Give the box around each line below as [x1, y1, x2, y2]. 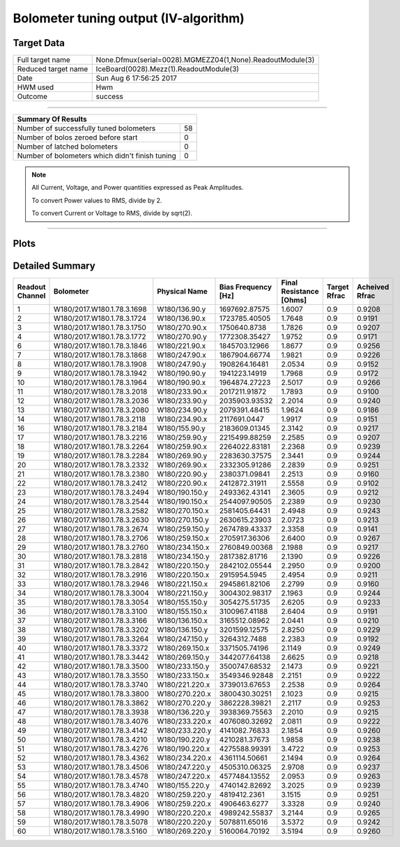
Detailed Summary [13, 260, 95, 272]
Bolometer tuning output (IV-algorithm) [13, 10, 245, 26]
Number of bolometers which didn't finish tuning [17, 151, 177, 160]
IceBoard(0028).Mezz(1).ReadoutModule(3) [95, 64, 240, 74]
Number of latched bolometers [17, 142, 118, 151]
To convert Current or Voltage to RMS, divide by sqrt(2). [31, 209, 193, 218]
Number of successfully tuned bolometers [17, 123, 156, 133]
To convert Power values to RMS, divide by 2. [31, 196, 162, 204]
